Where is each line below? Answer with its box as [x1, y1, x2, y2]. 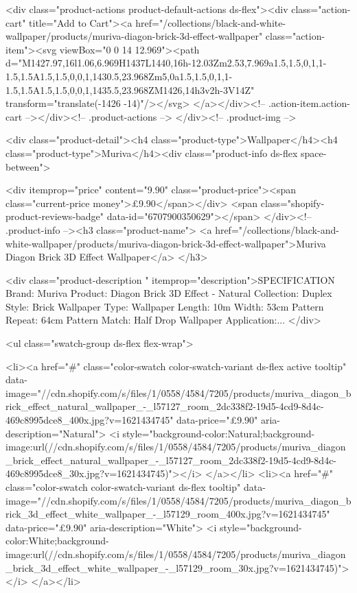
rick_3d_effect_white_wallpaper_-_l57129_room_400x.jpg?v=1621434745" [5, 507, 330, 521]
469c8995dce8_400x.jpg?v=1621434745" [5, 413, 174, 427]
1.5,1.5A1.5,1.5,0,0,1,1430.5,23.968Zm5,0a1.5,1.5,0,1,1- [5, 69, 233, 83]
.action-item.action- [268, 96, 351, 110]
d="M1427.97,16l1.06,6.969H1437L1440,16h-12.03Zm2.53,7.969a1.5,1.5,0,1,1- [5, 56, 327, 70]
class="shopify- [260, 195, 325, 210]
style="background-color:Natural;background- [122, 426, 315, 440]
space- [301, 145, 327, 160]
